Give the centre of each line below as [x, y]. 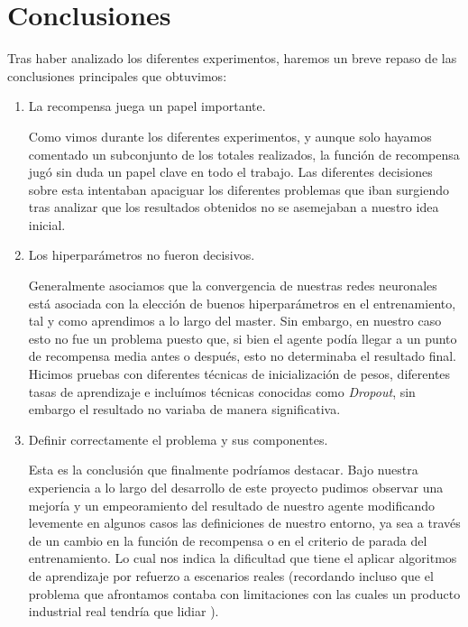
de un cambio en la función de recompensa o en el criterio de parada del [228, 540]
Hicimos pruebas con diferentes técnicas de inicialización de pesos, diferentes [239, 374]
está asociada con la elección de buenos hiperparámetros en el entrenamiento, [242, 303]
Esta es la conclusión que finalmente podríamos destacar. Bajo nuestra [223, 470]
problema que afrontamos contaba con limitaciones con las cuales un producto [244, 593]
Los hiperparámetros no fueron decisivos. [142, 255]
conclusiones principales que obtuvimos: [117, 75]
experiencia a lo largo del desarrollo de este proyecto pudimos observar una [236, 487]
